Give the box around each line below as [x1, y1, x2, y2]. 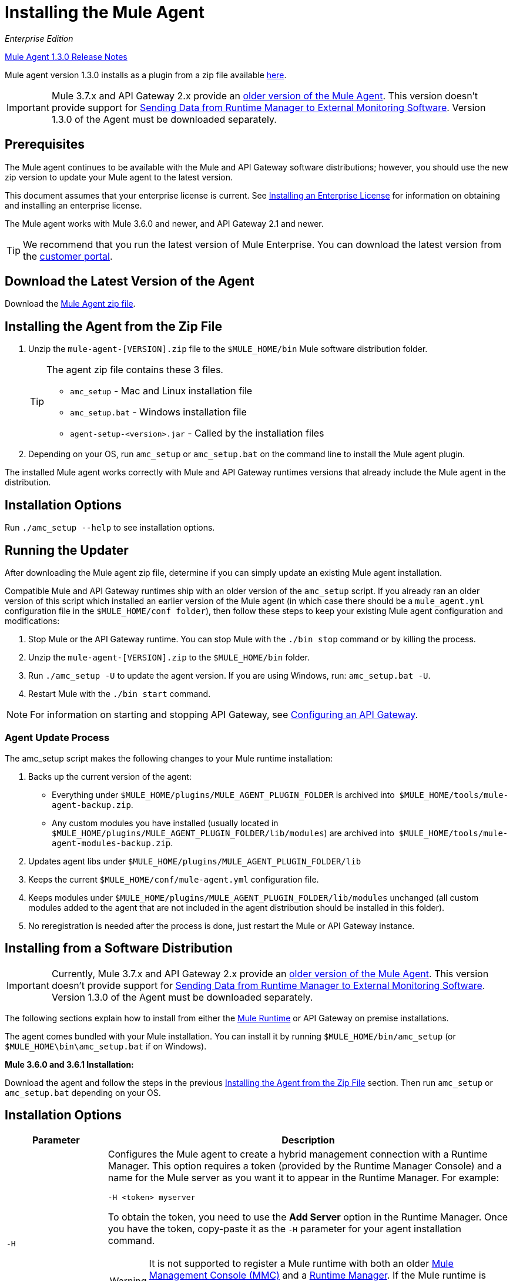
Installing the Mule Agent [5, 2, 204, 22]
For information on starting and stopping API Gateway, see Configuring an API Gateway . [30, 708, 418, 720]
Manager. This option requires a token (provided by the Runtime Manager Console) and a [108, 1160, 502, 1172]
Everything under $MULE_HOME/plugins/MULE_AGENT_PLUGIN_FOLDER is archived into [52, 789, 395, 800]
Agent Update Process [5, 732, 110, 744]
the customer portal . [23, 250, 113, 262]
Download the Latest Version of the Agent [5, 274, 254, 289]
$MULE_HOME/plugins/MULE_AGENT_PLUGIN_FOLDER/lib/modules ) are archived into [52, 827, 394, 838]
